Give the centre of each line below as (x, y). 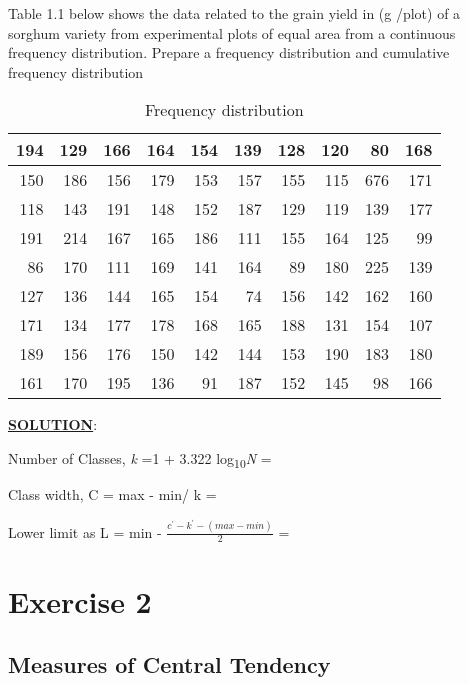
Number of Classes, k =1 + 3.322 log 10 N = (140, 459)
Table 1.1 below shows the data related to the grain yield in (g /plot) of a (234, 13)
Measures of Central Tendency (169, 664)
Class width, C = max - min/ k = (112, 494)
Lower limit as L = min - (85, 531)
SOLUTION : (53, 424)
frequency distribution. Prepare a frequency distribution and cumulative (229, 52)
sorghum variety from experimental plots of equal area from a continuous (232, 32)
